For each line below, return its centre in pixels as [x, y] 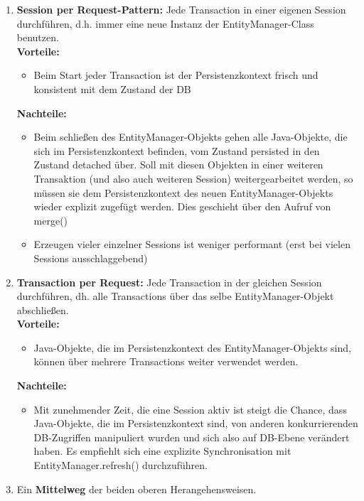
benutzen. [38, 37]
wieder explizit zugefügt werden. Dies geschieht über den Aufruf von [182, 206]
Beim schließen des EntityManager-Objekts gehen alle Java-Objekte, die [191, 137]
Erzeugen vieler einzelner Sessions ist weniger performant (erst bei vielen [192, 244]
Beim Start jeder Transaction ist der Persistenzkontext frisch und [176, 75]
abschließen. [43, 309]
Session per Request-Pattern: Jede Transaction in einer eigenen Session [181, 9]
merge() [51, 220]
